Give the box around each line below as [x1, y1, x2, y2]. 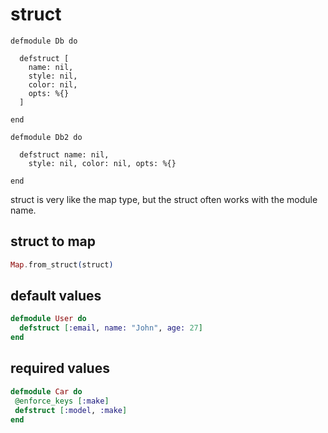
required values [10, 360, 110, 377]
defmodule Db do [10, 36, 78, 46]
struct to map [10, 233, 97, 250]
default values [10, 288, 102, 305]
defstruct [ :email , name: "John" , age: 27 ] [19, 323, 203, 333]
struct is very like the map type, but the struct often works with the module [10, 193, 318, 205]
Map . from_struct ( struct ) [10, 259, 114, 270]
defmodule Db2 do [10, 132, 83, 142]
